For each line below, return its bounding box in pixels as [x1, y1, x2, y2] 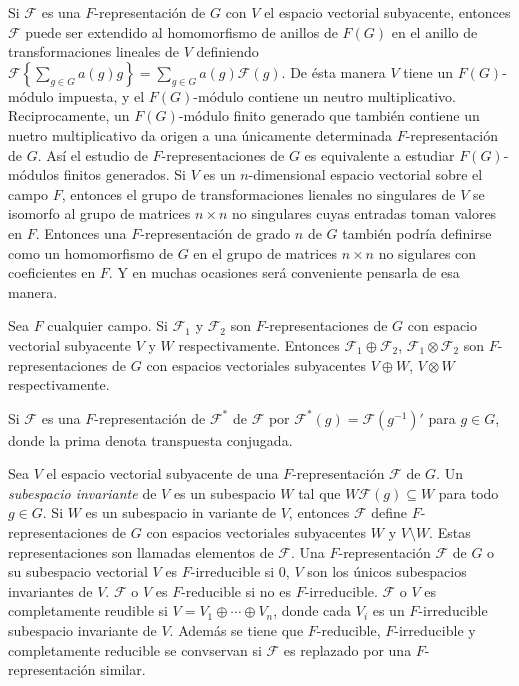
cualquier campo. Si [47, 315, 168, 336]
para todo [438, 482, 499, 503]
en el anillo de [391, 21, 478, 42]
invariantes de [8, 580, 93, 601]
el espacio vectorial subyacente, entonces [264, 2, 511, 22]
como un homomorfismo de [8, 242, 173, 263]
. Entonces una [35, 222, 127, 243]
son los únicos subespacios [307, 561, 467, 582]
